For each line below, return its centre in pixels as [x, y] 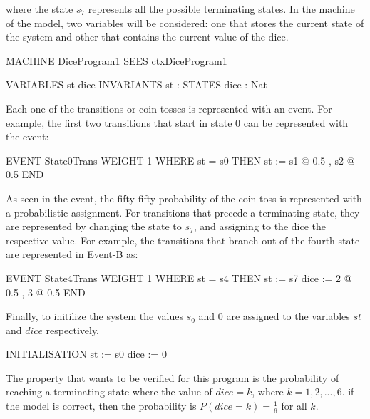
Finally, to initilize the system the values [94, 316]
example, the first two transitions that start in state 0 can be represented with [177, 122]
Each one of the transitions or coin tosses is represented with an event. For [169, 108]
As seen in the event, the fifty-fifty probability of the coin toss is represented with [184, 198]
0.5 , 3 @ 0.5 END [46, 292]
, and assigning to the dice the [259, 226]
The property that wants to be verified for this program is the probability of [173, 377]
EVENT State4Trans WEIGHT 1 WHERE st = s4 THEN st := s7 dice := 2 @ [179, 278]
